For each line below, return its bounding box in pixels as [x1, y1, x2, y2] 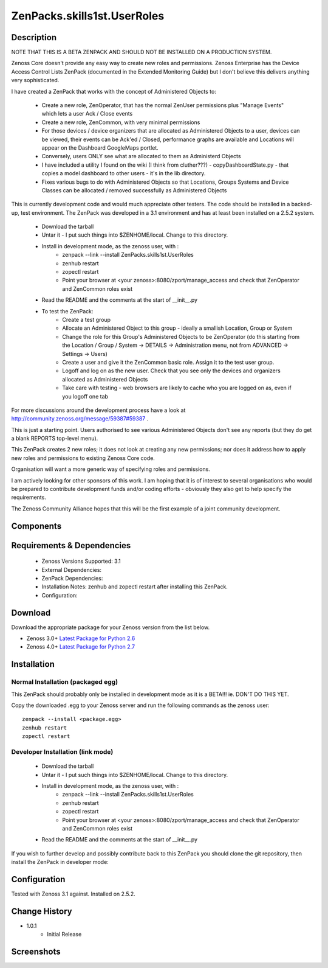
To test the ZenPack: [41, 307, 94, 315]
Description [11, 32, 57, 43]
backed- [291, 201, 313, 208]
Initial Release [47, 931, 82, 938]
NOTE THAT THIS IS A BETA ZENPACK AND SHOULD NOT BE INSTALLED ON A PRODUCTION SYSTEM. [11, 49, 272, 56]
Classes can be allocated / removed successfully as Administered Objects [41, 186, 227, 194]
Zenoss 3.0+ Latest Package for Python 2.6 [26, 635, 135, 642]
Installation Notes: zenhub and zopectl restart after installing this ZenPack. [41, 583, 228, 590]
